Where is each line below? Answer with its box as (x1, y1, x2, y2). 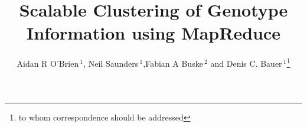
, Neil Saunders (83, 57, 139, 69)
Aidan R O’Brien (17, 57, 79, 69)
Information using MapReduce (26, 21, 281, 45)
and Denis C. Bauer (210, 57, 282, 69)
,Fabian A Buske (143, 57, 203, 69)
